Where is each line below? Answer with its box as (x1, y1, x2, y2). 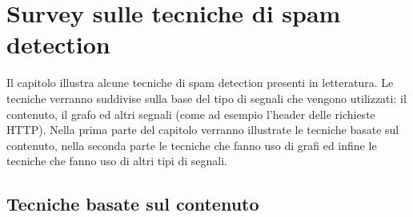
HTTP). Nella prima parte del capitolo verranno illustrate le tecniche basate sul (6, 121, 399, 138)
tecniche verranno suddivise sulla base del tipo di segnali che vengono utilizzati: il (6, 89, 407, 106)
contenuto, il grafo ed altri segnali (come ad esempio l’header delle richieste (6, 105, 375, 122)
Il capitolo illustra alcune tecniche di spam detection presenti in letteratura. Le (6, 74, 394, 91)
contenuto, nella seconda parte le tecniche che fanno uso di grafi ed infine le (6, 136, 377, 153)
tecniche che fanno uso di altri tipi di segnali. (6, 152, 227, 169)
